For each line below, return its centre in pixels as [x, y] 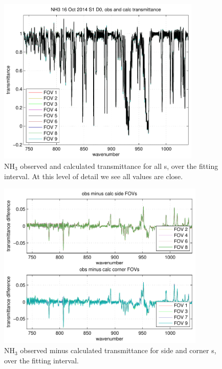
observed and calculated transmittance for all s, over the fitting [119, 166]
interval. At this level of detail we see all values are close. [94, 176]
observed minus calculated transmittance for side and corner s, [118, 350]
